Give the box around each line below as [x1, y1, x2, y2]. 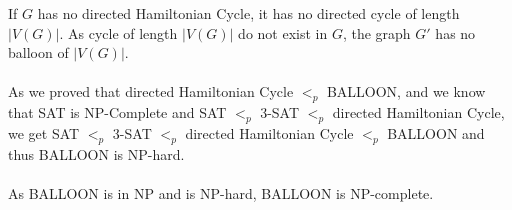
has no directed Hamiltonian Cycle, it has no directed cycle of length [37, 3, 460, 23]
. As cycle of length [59, 22, 178, 43]
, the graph [342, 22, 411, 43]
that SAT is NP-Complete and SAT [8, 102, 227, 123]
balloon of [8, 42, 69, 63]
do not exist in [238, 22, 328, 43]
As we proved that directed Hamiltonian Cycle [8, 81, 294, 102]
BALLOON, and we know [326, 81, 486, 102]
